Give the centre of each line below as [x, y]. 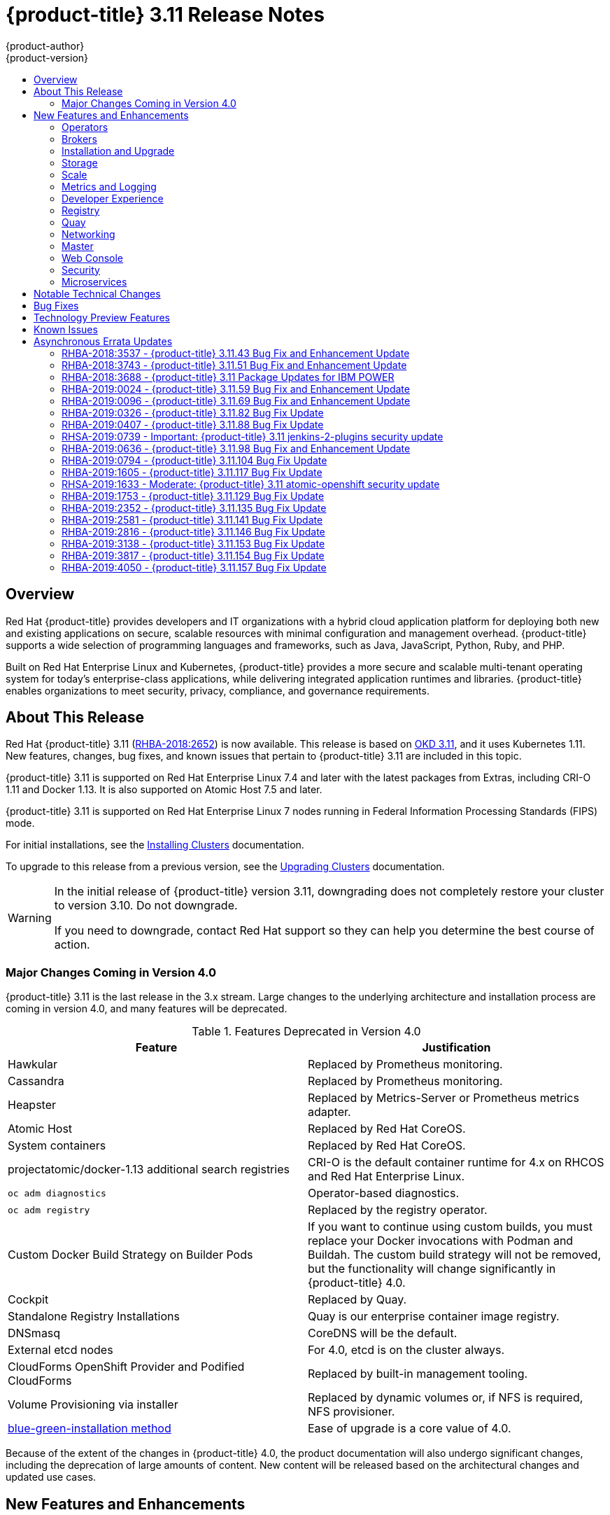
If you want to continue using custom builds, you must [450, 1227]
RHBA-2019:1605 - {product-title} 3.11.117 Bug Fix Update [192, 472]
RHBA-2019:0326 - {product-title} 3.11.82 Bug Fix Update [193, 412]
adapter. [329, 1112]
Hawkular [33, 1064]
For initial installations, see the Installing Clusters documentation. [155, 845]
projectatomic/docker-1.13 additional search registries [149, 1170]
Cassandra [36, 1081]
